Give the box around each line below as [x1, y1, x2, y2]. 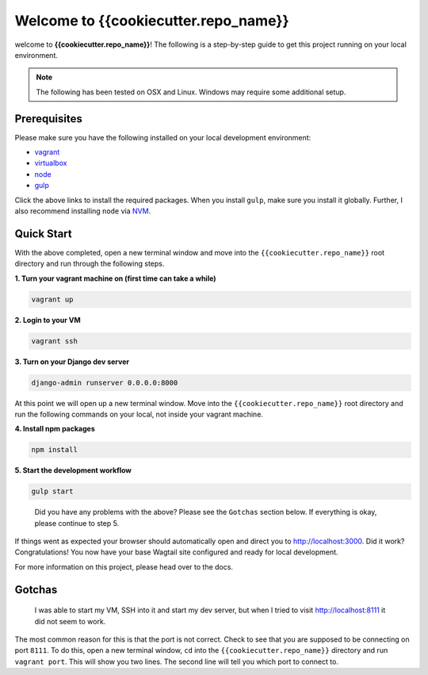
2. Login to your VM [14, 315, 81, 324]
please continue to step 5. [34, 518, 120, 527]
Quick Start [14, 227, 72, 240]
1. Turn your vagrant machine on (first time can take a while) [14, 274, 217, 283]
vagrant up [31, 294, 74, 304]
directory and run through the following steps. [14, 259, 165, 269]
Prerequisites [14, 112, 82, 125]
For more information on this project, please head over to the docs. [14, 562, 234, 571]
